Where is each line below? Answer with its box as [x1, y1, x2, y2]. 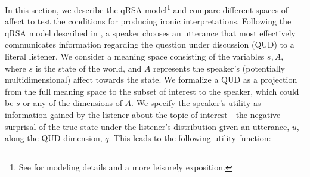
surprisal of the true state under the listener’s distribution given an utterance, [5, 120, 290, 132]
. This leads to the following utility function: [108, 132, 271, 144]
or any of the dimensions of [23, 97, 122, 109]
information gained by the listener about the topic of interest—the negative [5, 108, 281, 120]
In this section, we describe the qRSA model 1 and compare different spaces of [5, 2, 289, 15]
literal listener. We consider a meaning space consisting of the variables [5, 50, 265, 63]
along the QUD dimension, [5, 132, 103, 144]
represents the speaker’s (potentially [153, 61, 285, 74]
